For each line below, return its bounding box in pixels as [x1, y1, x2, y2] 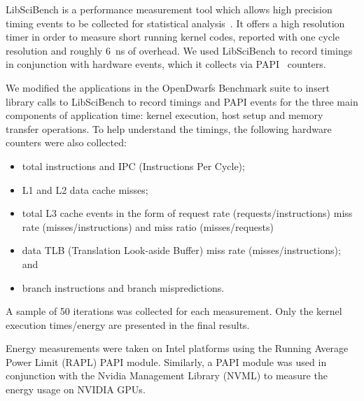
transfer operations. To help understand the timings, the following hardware [6, 121, 332, 136]
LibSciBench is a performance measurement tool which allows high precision [6, 2, 332, 16]
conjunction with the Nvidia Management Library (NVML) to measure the [6, 368, 328, 383]
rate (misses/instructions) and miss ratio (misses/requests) [22, 219, 274, 234]
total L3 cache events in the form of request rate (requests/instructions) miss [22, 206, 353, 220]
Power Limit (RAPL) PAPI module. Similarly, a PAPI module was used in [6, 354, 327, 369]
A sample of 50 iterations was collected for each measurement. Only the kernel [6, 304, 342, 318]
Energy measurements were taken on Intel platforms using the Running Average [6, 341, 349, 356]
